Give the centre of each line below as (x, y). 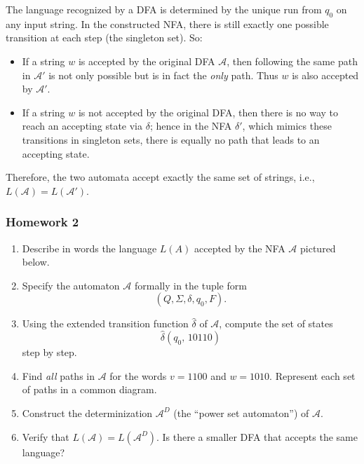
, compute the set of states (276, 323)
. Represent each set (312, 375)
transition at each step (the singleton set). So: (104, 37)
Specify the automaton (71, 285)
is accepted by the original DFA (147, 61)
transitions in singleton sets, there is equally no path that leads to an (171, 139)
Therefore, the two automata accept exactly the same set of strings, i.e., (160, 177)
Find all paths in (58, 375)
